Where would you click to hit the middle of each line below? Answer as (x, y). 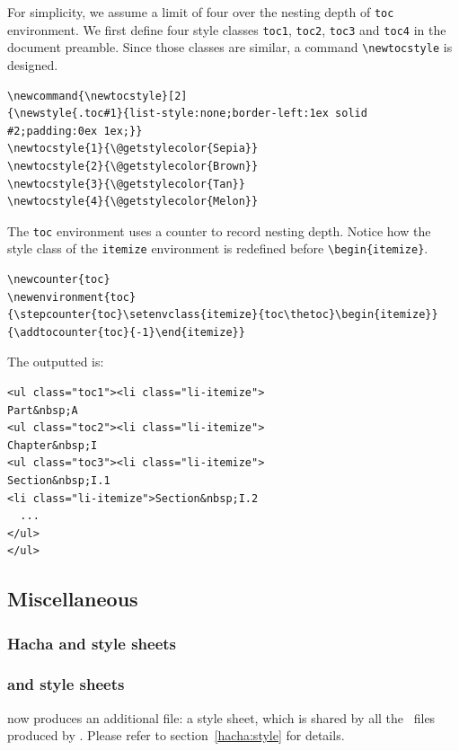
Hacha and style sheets (92, 643)
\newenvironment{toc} (72, 297)
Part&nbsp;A (43, 410)
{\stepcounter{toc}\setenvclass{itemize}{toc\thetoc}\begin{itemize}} (223, 315)
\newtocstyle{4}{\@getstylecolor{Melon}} (133, 202)
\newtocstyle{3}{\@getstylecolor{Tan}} (126, 184)
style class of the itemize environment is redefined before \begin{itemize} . (218, 248)
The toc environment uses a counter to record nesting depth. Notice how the (219, 230)
